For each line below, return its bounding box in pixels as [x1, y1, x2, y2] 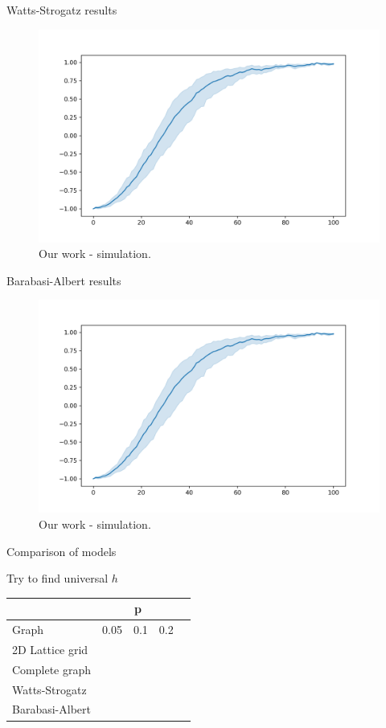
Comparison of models [6, 542, 117, 559]
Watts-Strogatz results [6, 2, 117, 18]
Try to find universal [6, 570, 109, 587]
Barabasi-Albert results [6, 272, 121, 288]
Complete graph [12, 661, 92, 677]
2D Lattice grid [12, 640, 88, 657]
